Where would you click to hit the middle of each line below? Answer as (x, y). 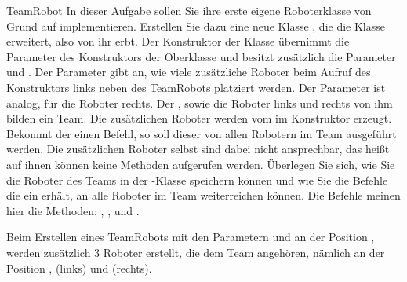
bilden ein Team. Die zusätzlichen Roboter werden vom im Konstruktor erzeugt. (199, 118)
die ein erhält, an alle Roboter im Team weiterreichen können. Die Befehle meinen (203, 195)
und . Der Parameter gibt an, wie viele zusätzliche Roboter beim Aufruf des (189, 72)
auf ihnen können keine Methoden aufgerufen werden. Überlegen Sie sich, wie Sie (201, 164)
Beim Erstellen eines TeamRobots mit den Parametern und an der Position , (191, 237)
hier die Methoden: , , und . (73, 210)
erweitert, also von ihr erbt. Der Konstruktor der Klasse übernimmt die (178, 41)
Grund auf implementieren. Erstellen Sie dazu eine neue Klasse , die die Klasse (196, 26)
